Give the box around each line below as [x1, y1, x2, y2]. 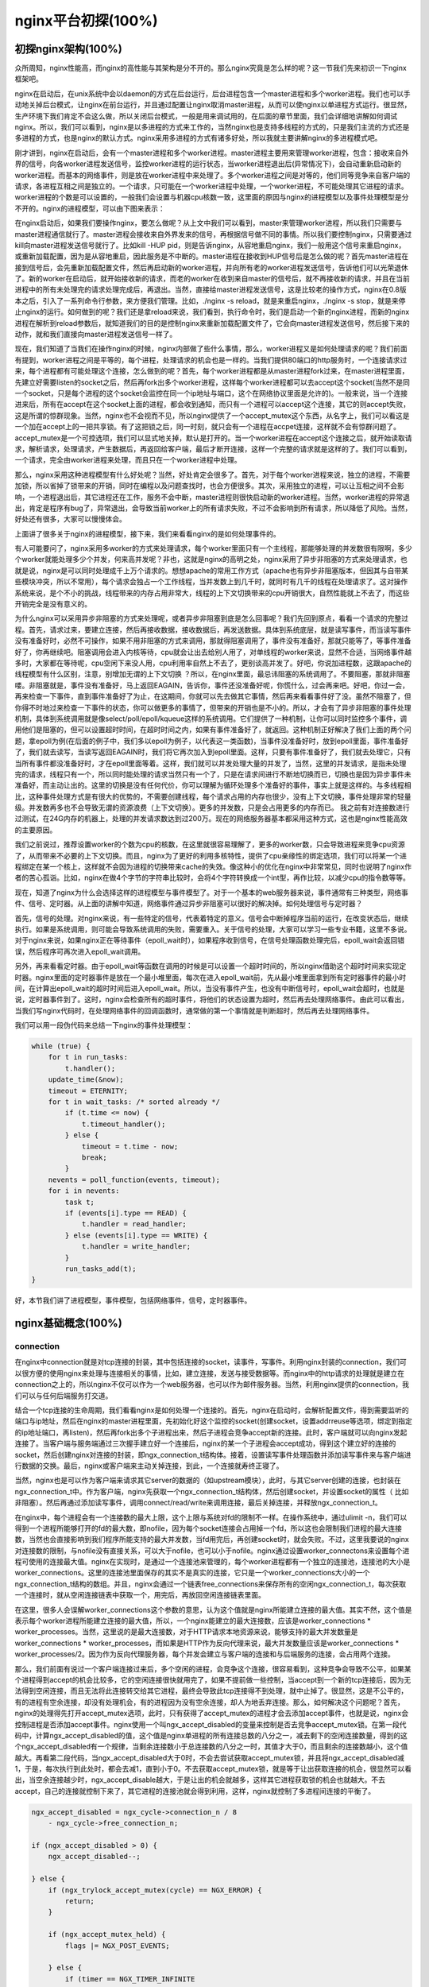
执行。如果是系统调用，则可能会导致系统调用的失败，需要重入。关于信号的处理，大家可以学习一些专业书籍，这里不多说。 [14, 924, 412, 934]
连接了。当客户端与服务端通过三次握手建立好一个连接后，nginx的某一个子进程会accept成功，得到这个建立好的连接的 [14, 1439, 396, 1448]
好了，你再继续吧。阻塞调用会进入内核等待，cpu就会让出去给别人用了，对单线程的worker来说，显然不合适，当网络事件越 [14, 647, 412, 657]
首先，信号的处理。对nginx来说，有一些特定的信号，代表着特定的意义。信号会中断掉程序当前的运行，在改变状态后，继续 [14, 913, 409, 923]
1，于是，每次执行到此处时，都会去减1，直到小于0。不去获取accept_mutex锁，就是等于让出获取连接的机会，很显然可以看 [14, 1764, 412, 1774]
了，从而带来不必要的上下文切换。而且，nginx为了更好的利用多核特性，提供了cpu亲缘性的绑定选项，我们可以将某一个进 [14, 850, 408, 860]
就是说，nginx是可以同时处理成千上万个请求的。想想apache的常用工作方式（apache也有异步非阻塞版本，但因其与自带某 [14, 565, 408, 575]
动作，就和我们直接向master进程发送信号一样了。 [14, 330, 177, 339]
